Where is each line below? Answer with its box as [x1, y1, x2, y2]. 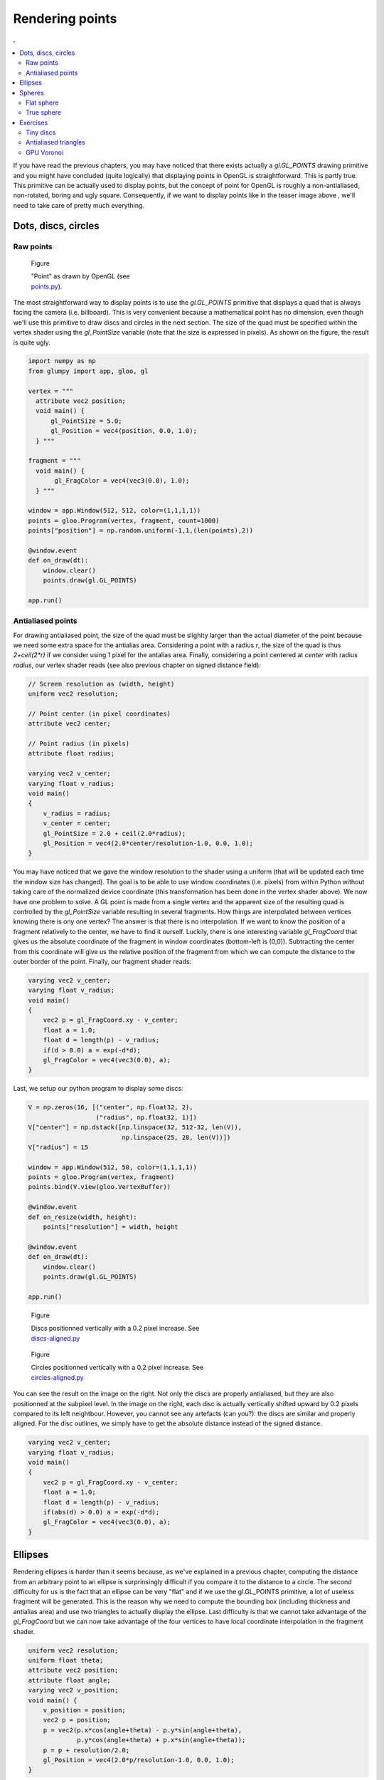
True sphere [26, 108, 62, 117]
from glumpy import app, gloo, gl [28, 367, 149, 375]
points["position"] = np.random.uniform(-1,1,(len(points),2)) [28, 527, 254, 535]
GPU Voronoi [26, 148, 64, 157]
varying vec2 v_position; [28, 1686, 119, 1695]
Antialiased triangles [26, 138, 85, 147]
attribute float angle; [28, 1676, 112, 1684]
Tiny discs [26, 128, 56, 137]
